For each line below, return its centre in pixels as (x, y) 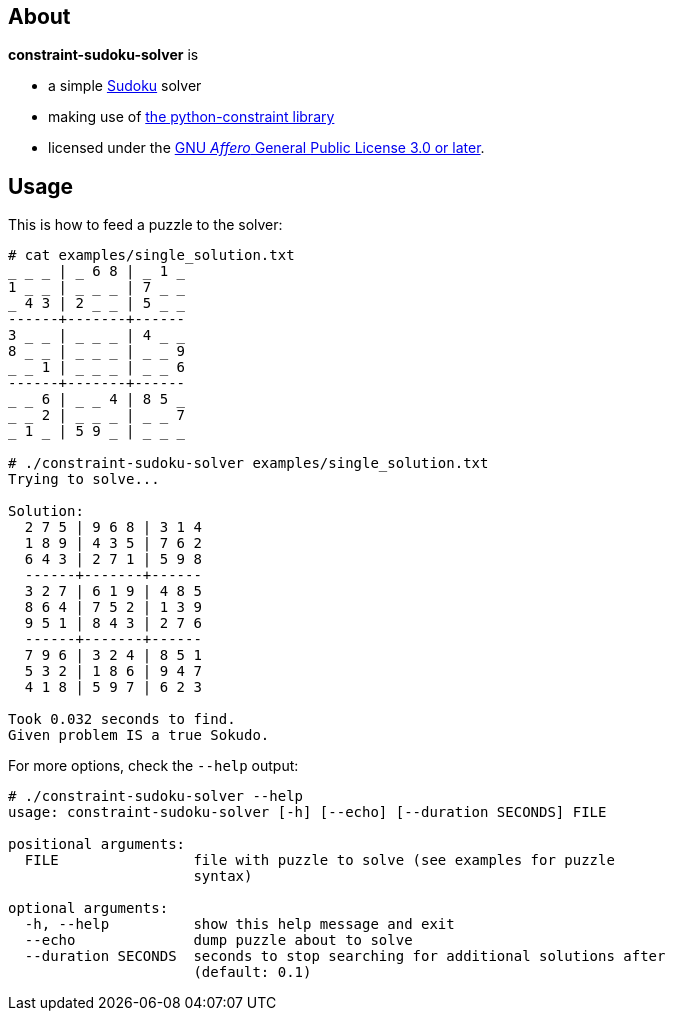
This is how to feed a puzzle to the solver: (145, 225)
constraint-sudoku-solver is (103, 55)
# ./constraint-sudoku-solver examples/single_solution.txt (248, 463)
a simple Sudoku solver (125, 86)
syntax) (223, 876)
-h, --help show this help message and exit (239, 924)
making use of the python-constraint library (191, 117)
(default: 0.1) (252, 972)
